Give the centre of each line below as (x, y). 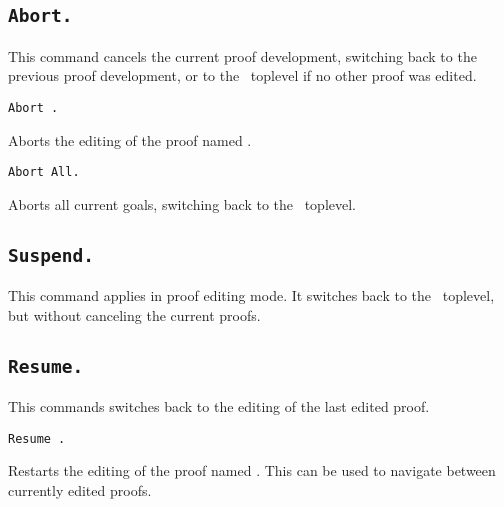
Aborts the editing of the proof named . (130, 139)
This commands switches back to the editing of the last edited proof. (219, 406)
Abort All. (44, 172)
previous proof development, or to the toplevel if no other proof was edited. (242, 75)
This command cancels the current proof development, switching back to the (242, 55)
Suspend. (51, 255)
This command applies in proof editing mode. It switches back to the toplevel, (251, 295)
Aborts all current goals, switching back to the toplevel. (182, 203)
